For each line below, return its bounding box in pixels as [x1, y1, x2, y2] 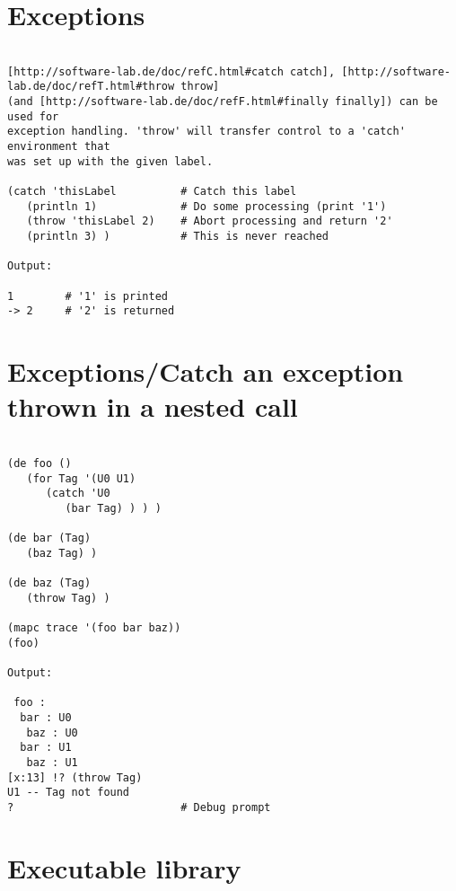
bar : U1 [20, 741, 72, 754]
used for [7, 110, 59, 123]
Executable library [7, 849, 241, 886]
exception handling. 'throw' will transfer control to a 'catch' [7, 125, 406, 138]
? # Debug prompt [7, 801, 271, 814]
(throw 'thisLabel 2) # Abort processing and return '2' [26, 215, 393, 228]
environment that [7, 140, 110, 154]
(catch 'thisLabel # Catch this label [7, 185, 297, 198]
